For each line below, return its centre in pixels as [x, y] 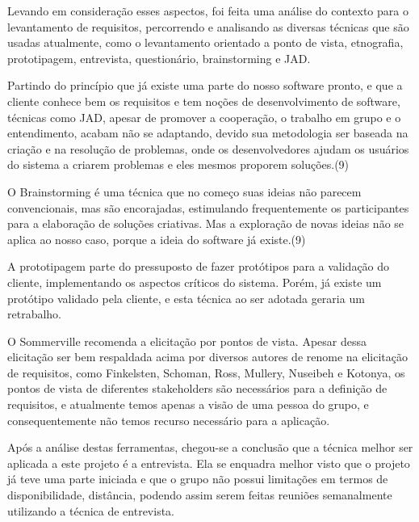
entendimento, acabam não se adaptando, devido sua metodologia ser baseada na [208, 133]
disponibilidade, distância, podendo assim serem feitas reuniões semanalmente [200, 495]
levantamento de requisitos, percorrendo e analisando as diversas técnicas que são [208, 26]
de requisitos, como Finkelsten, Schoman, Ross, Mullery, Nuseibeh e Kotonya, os [206, 372]
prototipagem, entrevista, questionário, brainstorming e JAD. [159, 58]
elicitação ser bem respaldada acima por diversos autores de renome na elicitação [208, 357]
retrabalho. [34, 314]
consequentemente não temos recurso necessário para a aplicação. [169, 420]
